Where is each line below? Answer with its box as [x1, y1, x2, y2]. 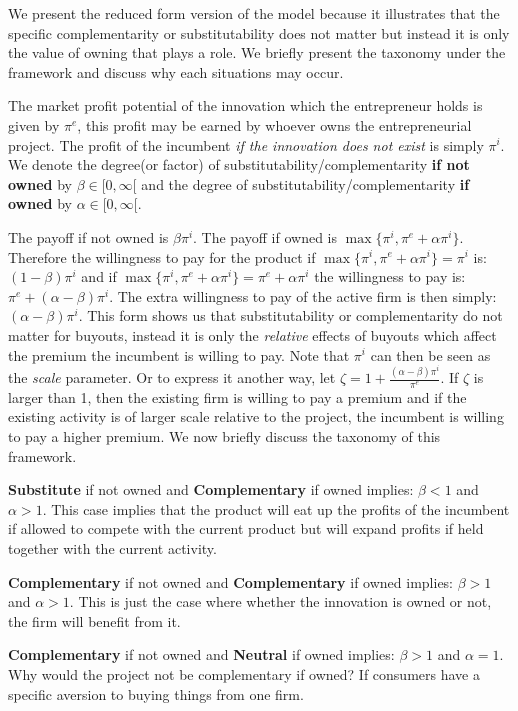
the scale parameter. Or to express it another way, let [8, 367, 336, 388]
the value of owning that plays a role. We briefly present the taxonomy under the [8, 42, 506, 63]
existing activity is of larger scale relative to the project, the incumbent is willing [8, 406, 504, 427]
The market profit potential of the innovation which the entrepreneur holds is [8, 95, 483, 116]
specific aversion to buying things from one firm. [8, 683, 304, 704]
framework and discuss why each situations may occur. [8, 61, 344, 82]
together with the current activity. [8, 538, 217, 558]
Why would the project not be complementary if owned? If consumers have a [8, 663, 480, 684]
